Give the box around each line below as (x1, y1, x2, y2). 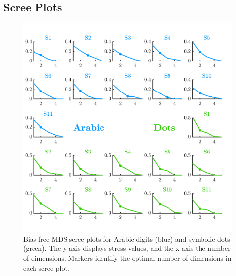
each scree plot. (23, 262, 69, 273)
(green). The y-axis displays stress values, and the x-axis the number (23, 243, 231, 253)
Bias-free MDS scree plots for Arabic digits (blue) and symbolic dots (23, 233, 230, 244)
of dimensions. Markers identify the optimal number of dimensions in (23, 252, 232, 263)
